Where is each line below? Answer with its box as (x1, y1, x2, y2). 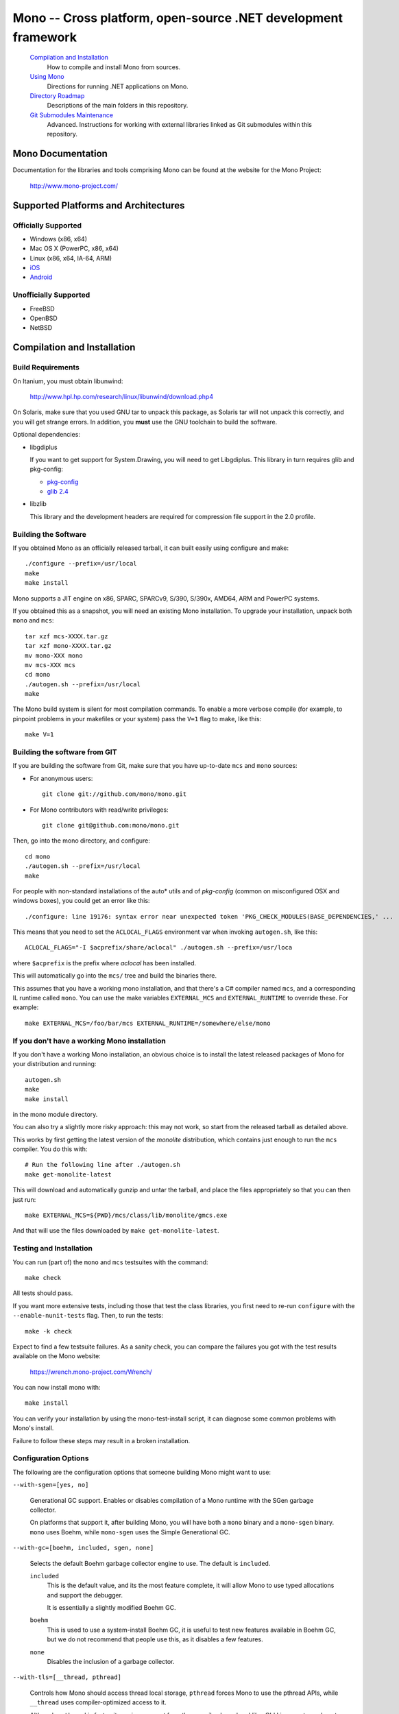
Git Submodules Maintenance (29, 110, 113, 119)
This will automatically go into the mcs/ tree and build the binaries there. (12, 971, 217, 980)
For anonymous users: (29, 774, 93, 782)
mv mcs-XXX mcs (25, 661, 76, 668)
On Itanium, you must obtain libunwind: (12, 377, 123, 385)
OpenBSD (29, 314, 58, 322)
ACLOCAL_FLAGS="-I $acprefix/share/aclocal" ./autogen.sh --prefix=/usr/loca (25, 943, 293, 952)
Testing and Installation (12, 1244, 93, 1253)
